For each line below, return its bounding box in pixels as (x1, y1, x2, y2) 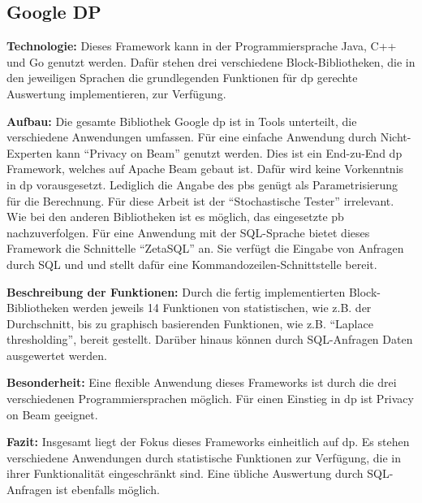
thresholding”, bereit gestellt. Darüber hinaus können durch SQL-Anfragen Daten (6, 331, 413, 348)
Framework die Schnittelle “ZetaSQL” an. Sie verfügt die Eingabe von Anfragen (6, 240, 404, 257)
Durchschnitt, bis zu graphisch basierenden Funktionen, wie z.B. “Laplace (6, 314, 373, 332)
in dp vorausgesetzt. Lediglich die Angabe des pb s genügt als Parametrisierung (6, 176, 398, 193)
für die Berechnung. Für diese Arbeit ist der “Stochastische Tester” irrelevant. (6, 192, 394, 209)
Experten (6, 144, 53, 161)
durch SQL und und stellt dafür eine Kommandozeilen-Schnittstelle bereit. (6, 255, 377, 272)
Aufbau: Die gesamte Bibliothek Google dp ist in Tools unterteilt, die (6, 112, 357, 129)
